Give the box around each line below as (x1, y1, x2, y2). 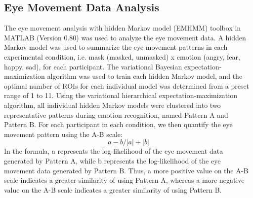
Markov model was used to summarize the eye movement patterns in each (4, 42, 228, 52)
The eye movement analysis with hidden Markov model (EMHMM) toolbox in (4, 23, 241, 33)
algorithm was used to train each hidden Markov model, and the (47, 71, 243, 81)
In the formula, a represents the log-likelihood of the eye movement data (4, 146, 223, 156)
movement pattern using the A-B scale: (4, 129, 123, 139)
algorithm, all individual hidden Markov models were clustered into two (4, 99, 221, 110)
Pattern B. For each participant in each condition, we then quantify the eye (4, 119, 233, 130)
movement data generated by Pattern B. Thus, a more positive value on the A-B (4, 165, 249, 175)
